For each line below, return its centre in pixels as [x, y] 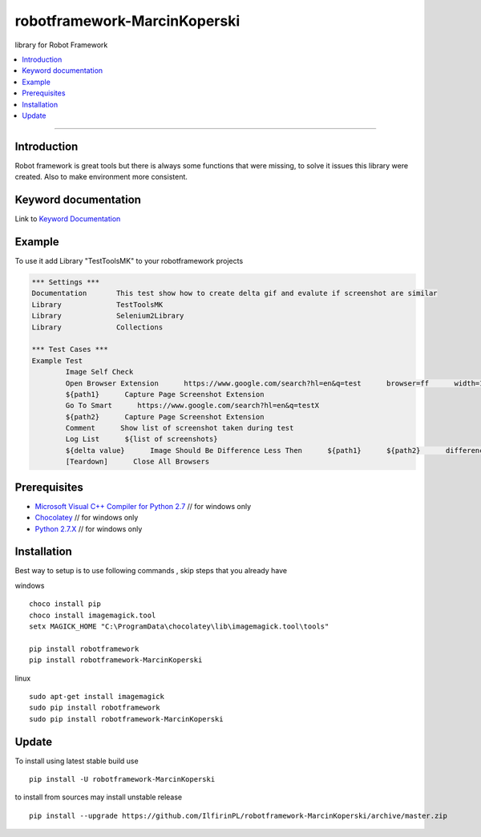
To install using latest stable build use [77, 761]
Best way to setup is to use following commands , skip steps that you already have [151, 571]
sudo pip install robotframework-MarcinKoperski [126, 719]
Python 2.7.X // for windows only [89, 528]
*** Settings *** [66, 282]
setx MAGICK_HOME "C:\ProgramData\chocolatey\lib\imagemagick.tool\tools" [179, 626]
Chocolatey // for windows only [87, 518]
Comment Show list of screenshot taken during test [180, 428]
